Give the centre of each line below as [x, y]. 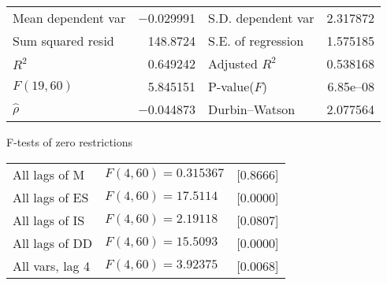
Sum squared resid [63, 41]
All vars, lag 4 [51, 265]
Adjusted [233, 63]
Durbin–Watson [252, 109]
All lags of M [49, 174]
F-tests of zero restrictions [70, 142]
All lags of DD [52, 242]
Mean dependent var [69, 18]
